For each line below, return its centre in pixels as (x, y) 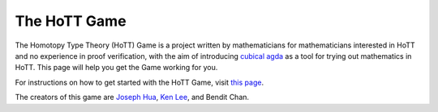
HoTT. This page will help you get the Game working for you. (116, 68)
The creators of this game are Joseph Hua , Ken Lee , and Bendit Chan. (132, 97)
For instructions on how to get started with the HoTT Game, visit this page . (139, 82)
